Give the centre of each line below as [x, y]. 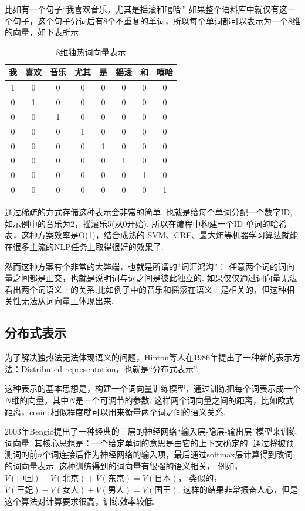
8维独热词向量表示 [91, 51]
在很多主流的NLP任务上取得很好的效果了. [84, 246]
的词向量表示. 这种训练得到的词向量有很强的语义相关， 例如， [124, 465]
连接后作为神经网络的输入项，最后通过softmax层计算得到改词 [176, 454]
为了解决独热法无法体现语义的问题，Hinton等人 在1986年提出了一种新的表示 [149, 357]
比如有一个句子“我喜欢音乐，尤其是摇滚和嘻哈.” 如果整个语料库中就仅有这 [146, 9]
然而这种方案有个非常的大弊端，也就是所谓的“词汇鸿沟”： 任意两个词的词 [145, 266]
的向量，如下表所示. [43, 32]
